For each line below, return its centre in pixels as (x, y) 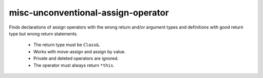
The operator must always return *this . (74, 65)
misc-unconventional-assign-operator (89, 13)
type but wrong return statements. (43, 33)
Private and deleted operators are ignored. (76, 59)
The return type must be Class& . (67, 45)
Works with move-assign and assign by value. (80, 51)
